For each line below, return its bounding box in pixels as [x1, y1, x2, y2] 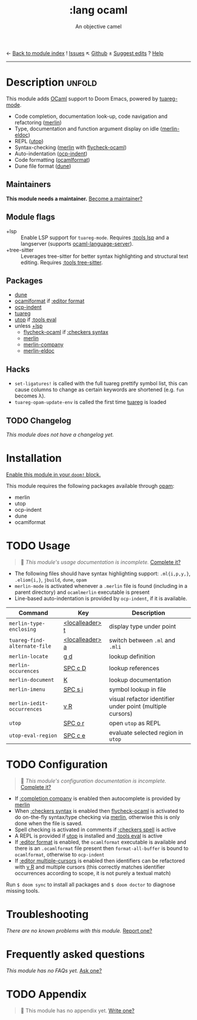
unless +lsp [14, 322, 43, 329]
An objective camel [75, 23, 122, 30]
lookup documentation [109, 675, 171, 684]
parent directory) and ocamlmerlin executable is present [14, 589, 150, 596]
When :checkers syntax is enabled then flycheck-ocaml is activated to [14, 807, 185, 814]
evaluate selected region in [109, 728, 184, 736]
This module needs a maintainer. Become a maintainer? [6, 195, 142, 202]
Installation [6, 452, 62, 465]
